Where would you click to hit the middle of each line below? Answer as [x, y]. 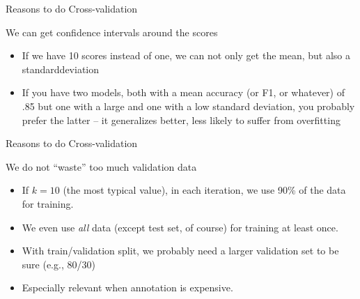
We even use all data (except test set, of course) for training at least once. [180, 227]
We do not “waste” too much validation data [101, 166]
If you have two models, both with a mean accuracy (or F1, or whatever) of [183, 92]
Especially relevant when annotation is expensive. [127, 287]
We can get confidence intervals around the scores [112, 32]
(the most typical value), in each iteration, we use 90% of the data [204, 190]
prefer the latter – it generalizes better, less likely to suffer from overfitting [181, 120]
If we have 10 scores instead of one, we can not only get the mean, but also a [186, 55]
